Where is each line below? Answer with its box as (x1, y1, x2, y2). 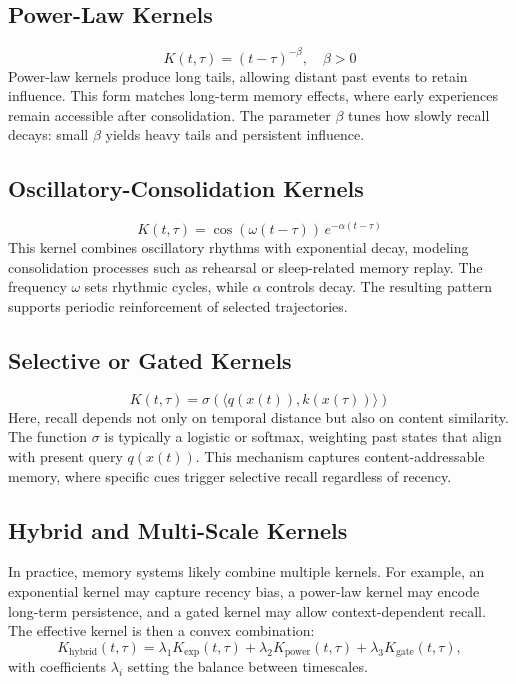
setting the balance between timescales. (127, 656, 368, 677)
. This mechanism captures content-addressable (195, 446, 485, 467)
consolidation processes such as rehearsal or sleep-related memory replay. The (8, 256, 483, 277)
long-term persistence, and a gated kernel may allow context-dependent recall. (8, 600, 486, 621)
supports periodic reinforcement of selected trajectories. (8, 296, 348, 317)
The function (8, 426, 87, 447)
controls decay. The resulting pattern (266, 276, 493, 297)
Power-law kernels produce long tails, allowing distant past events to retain (8, 65, 468, 86)
